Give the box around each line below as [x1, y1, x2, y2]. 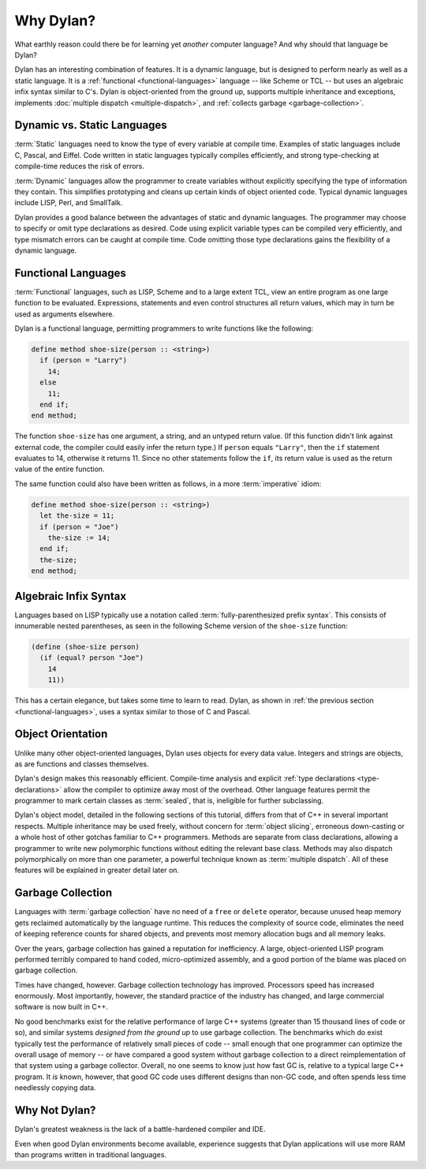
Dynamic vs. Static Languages [14, 118, 167, 132]
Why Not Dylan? [14, 1103, 96, 1117]
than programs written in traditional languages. [14, 1149, 167, 1160]
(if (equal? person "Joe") [39, 654, 144, 662]
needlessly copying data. [14, 1083, 96, 1092]
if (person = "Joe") [39, 522, 119, 531]
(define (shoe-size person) [31, 643, 140, 651]
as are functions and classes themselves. [14, 759, 149, 769]
